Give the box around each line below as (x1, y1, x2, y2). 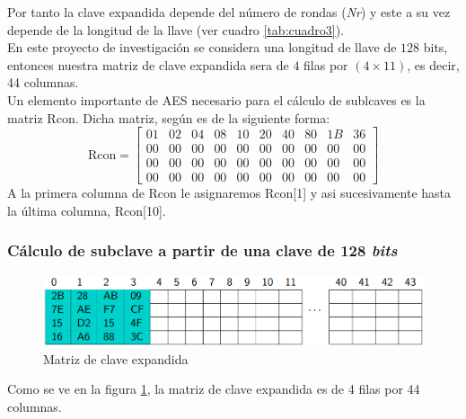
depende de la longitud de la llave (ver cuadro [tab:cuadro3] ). (7, 20, 345, 39)
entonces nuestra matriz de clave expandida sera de (7, 55, 289, 74)
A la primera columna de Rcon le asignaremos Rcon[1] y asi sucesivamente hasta (7, 183, 452, 202)
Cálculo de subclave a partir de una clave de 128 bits (7, 239, 398, 262)
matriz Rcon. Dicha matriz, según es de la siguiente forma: (7, 108, 330, 127)
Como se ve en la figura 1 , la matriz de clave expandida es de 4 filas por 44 (7, 379, 420, 398)
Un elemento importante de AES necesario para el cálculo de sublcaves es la (7, 90, 426, 109)
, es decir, (407, 55, 460, 74)
